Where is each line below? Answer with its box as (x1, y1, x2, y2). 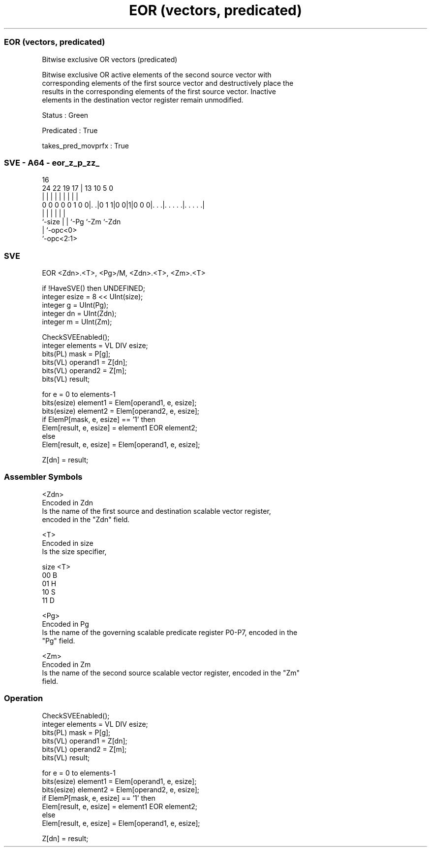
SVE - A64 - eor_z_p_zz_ (4, 157, 100, 168)
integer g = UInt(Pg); (42, 301, 109, 309)
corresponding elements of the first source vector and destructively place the (42, 78, 294, 87)
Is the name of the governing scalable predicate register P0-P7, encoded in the (42, 628, 298, 637)
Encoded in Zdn (42, 498, 93, 507)
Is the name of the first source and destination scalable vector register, (42, 506, 271, 515)
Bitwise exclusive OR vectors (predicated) (42, 55, 178, 64)
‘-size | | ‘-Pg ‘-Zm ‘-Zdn (42, 217, 121, 226)
